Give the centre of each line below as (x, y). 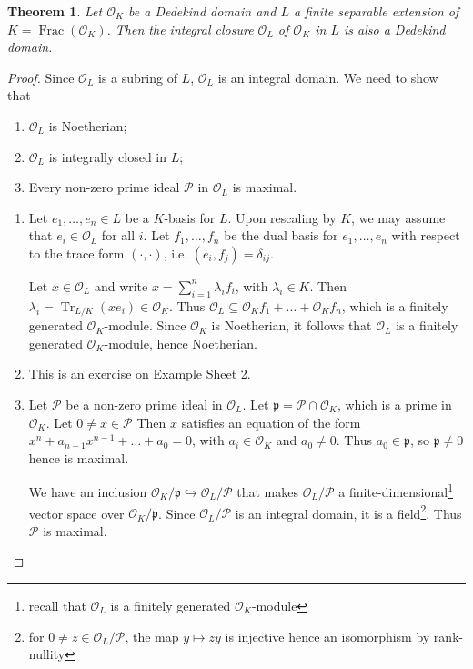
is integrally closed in (108, 156)
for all (118, 235)
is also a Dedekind (394, 29)
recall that (57, 606)
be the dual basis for (281, 235)
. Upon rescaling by (282, 217)
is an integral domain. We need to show (328, 77)
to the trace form (76, 253)
